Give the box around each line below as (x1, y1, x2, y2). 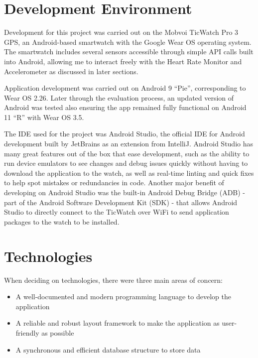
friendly (15, 327, 39, 338)
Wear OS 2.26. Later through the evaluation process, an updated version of (4, 92, 234, 103)
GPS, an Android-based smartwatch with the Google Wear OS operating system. (4, 36, 252, 47)
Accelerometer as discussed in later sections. (4, 66, 138, 76)
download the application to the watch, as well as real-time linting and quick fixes (4, 167, 254, 178)
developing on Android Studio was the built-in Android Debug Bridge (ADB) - (4, 187, 246, 198)
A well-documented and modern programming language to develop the (15, 291, 231, 302)
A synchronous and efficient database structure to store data (15, 344, 201, 355)
